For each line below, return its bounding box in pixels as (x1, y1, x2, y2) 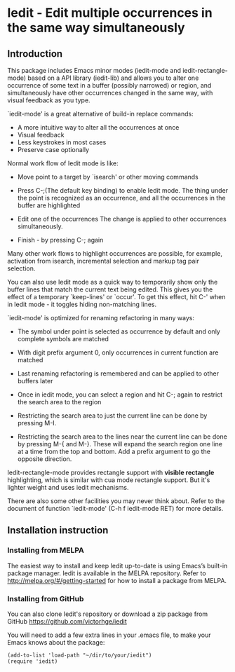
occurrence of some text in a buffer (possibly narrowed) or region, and (7, 81, 212, 89)
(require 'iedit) (7, 657, 58, 665)
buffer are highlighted (17, 201, 81, 210)
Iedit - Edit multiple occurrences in (7, 5, 213, 21)
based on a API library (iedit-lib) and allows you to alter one (27, 74, 199, 82)
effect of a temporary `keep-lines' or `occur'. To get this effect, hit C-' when (7, 293, 226, 301)
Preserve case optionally (17, 146, 90, 153)
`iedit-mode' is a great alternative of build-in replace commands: (7, 110, 194, 118)
